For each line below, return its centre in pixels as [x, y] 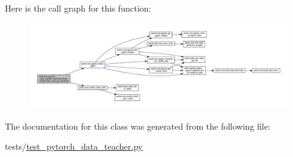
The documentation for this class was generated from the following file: [138, 126]
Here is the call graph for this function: [78, 8]
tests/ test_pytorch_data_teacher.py [74, 146]
